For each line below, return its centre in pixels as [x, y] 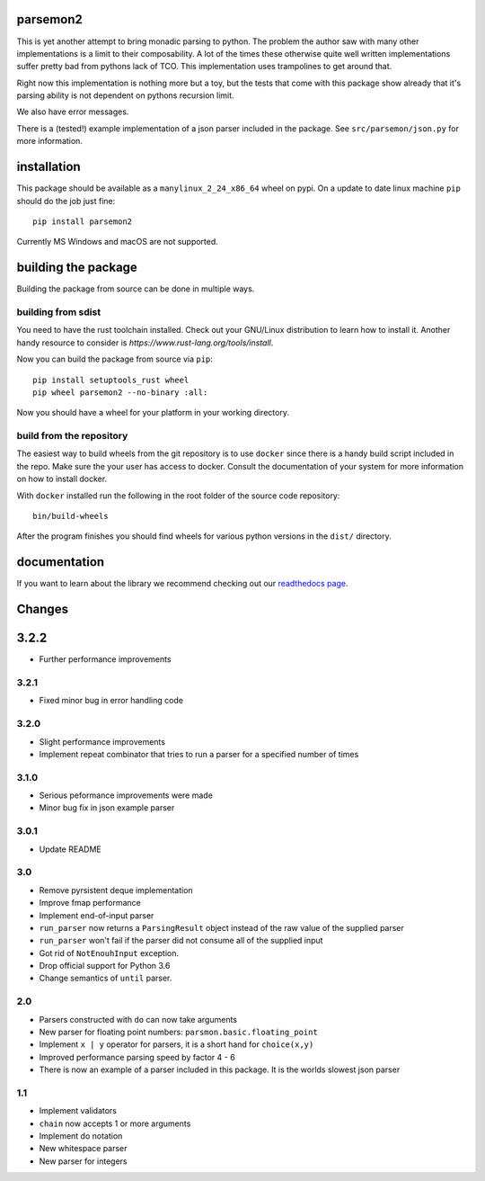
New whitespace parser [83, 1149]
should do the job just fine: [66, 201]
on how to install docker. [62, 479]
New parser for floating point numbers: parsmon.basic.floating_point [178, 1032]
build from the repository [72, 436]
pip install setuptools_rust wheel [111, 380]
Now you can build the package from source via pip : [115, 359]
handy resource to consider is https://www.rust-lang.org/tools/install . [145, 343]
